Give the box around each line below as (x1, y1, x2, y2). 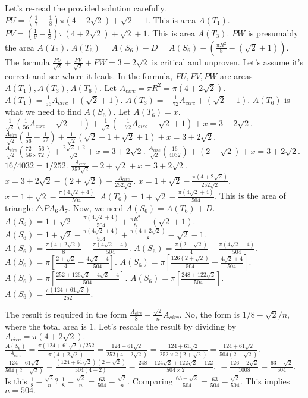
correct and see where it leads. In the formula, (5, 70, 173, 82)
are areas (219, 70, 253, 82)
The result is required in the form (5, 308, 127, 320)
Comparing (132, 375, 173, 387)
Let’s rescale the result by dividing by (99, 319, 237, 332)
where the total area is (5, 319, 87, 332)
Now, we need (73, 201, 124, 214)
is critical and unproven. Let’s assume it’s (152, 55, 303, 68)
